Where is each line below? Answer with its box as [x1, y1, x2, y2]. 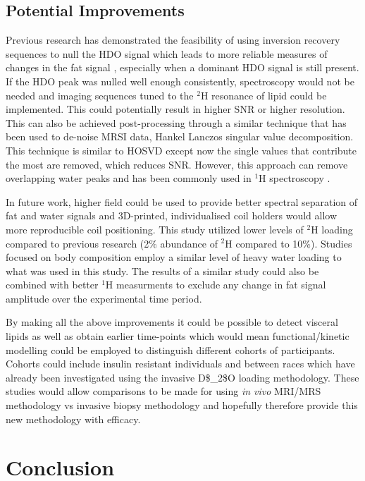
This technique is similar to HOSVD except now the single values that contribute [6, 142, 357, 157]
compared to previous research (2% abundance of [6, 236, 218, 250]
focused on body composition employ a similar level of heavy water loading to [6, 250, 342, 264]
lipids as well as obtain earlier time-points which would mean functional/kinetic [6, 329, 349, 343]
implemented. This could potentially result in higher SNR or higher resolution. [6, 102, 345, 116]
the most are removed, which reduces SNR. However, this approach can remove [6, 157, 348, 171]
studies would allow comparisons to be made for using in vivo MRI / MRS [6, 384, 321, 398]
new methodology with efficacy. [6, 411, 141, 426]
